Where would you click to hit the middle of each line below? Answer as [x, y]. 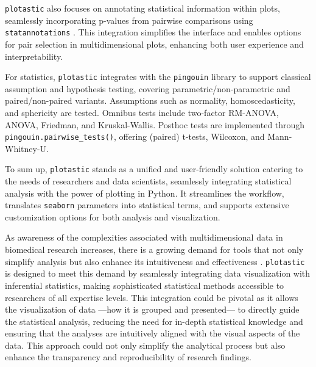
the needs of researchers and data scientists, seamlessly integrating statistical [148, 181]
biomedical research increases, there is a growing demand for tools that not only [154, 249]
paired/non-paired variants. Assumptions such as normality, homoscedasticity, [150, 100]
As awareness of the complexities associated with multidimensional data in [144, 237]
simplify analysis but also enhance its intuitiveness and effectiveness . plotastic [155, 261]
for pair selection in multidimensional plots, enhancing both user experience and [154, 44]
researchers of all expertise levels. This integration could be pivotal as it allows [152, 297]
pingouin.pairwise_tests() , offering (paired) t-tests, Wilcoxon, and [135, 136]
